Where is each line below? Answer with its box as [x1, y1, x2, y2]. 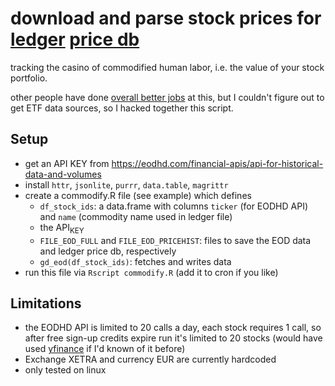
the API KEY [39, 221, 85, 236]
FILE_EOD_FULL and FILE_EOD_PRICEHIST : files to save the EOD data [39, 234, 312, 246]
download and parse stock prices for [10, 7, 322, 30]
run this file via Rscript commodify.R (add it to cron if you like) [24, 266, 279, 278]
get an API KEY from [24, 157, 110, 169]
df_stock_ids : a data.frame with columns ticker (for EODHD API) [39, 200, 309, 212]
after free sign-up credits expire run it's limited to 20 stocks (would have [24, 332, 323, 344]
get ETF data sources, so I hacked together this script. [10, 102, 234, 114]
